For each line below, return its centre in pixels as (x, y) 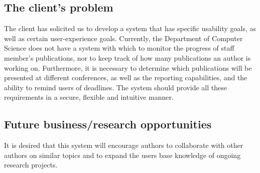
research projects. (31, 165)
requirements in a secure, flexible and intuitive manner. (89, 97)
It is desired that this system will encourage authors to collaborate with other (124, 145)
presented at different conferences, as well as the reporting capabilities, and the (126, 77)
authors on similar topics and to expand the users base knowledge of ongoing (122, 155)
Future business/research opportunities (108, 124)
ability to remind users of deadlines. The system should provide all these (115, 87)
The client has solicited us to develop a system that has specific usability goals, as (130, 28)
